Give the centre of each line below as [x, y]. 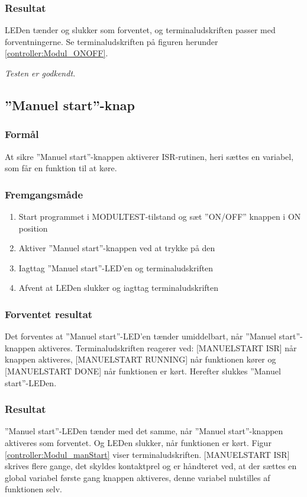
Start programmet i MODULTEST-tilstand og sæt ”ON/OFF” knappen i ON [160, 216]
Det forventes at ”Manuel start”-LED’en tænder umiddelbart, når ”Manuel [140, 336]
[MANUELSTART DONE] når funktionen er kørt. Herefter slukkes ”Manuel [143, 371]
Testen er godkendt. [40, 73]
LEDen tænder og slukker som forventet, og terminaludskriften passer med [140, 30]
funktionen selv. [33, 489]
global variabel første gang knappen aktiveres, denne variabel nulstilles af [138, 477]
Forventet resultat [49, 314]
